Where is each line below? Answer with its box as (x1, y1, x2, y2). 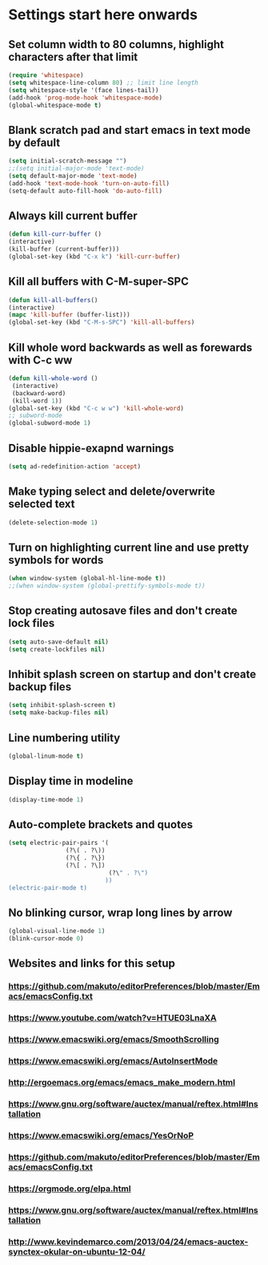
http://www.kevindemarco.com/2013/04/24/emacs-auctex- (8, 1236, 249, 1247)
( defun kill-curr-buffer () (8, 230, 102, 238)
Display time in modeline (8, 774, 134, 788)
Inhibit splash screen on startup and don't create (8, 668, 257, 681)
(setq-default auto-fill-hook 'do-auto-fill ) (8, 187, 162, 195)
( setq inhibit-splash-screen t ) (8, 701, 116, 709)
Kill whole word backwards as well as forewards (8, 341, 253, 354)
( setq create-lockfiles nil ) (8, 645, 106, 653)
